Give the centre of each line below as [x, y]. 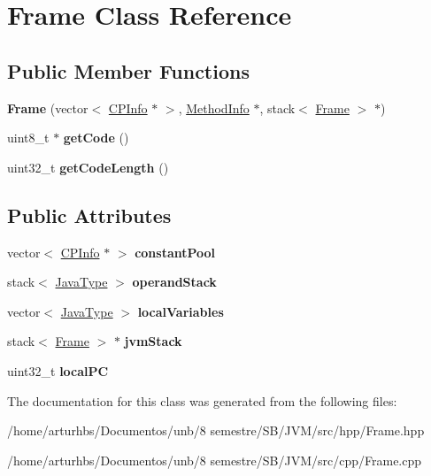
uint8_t [28, 138]
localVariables [181, 311]
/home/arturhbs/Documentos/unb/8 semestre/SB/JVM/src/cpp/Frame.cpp [215, 460]
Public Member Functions [128, 70]
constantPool [175, 252]
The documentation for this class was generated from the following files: [202, 400]
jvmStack [153, 341]
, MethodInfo [214, 107]
